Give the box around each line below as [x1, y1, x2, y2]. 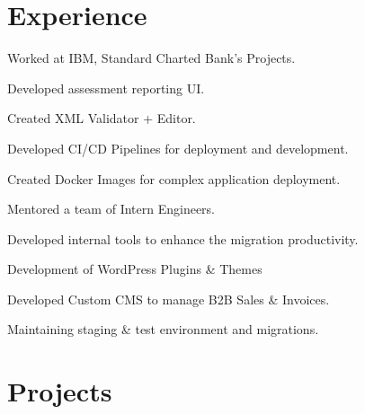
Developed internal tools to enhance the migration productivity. [7, 229, 359, 248]
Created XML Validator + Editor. [7, 109, 196, 128]
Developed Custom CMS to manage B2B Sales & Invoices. [7, 289, 330, 308]
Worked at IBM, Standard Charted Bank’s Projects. [7, 48, 296, 67]
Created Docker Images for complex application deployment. [7, 169, 341, 188]
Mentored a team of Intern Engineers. [7, 199, 215, 218]
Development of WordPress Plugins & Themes [7, 260, 263, 278]
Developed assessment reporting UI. [7, 78, 205, 97]
